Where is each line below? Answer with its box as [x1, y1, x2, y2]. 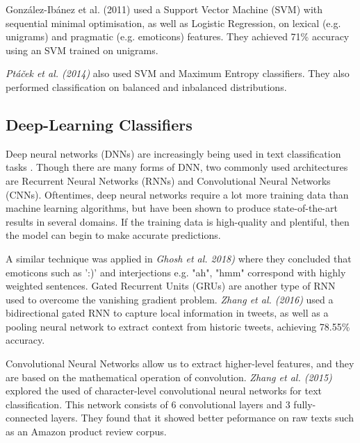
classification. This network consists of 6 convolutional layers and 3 [6, 396, 291, 411]
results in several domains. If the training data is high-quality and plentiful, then [6, 214, 350, 228]
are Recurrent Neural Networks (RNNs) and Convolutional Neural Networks [6, 173, 331, 187]
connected [6, 410, 48, 425]
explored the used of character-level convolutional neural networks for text [6, 383, 322, 398]
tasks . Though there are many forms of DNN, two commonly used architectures [6, 160, 348, 174]
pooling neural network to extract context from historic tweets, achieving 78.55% [6, 319, 350, 333]
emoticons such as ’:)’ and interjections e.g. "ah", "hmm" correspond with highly [6, 265, 346, 279]
